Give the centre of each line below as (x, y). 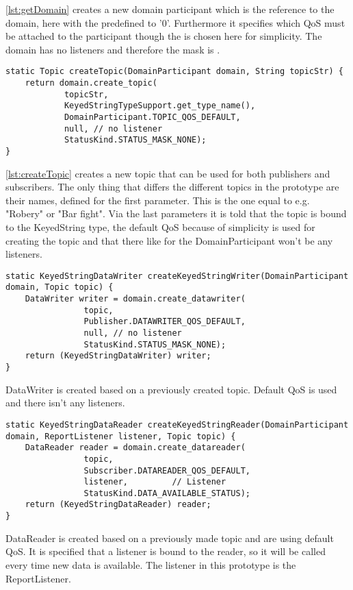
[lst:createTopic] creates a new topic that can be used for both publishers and (168, 173)
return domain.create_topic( (91, 83)
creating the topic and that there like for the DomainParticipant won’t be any (169, 240)
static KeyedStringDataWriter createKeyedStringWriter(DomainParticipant (177, 276)
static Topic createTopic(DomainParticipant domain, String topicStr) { (174, 72)
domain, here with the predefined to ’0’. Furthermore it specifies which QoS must (175, 22)
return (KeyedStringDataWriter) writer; (118, 356)
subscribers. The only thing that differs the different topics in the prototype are (172, 187)
